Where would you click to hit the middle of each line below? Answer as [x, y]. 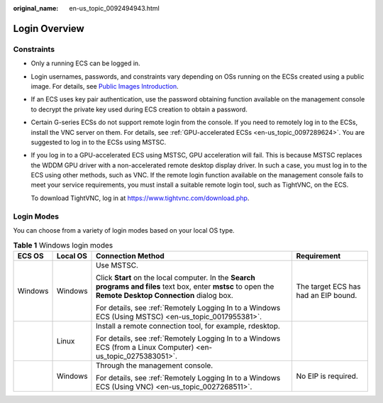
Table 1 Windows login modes [63, 245]
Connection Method [130, 255]
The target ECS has [328, 286]
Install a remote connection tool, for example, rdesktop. [188, 326]
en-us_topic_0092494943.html [114, 8]
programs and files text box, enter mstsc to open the [185, 286]
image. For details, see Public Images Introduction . [105, 86]
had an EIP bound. [327, 295]
